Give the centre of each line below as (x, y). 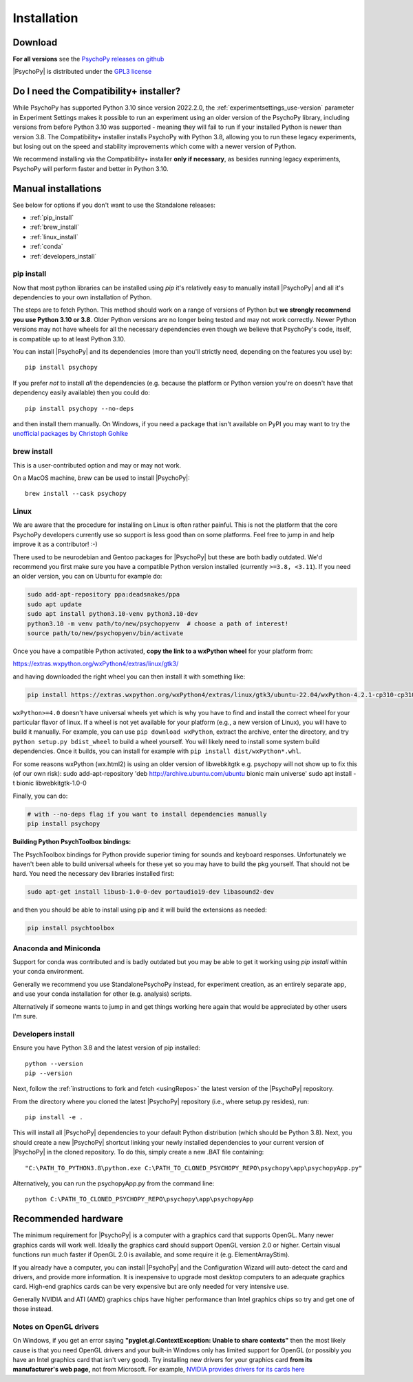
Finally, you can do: (40, 796)
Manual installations (57, 189)
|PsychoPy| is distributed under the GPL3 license (82, 72)
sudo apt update (55, 604)
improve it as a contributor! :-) (55, 544)
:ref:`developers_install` (63, 256)
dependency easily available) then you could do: (82, 392)
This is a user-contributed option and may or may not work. (97, 465)
